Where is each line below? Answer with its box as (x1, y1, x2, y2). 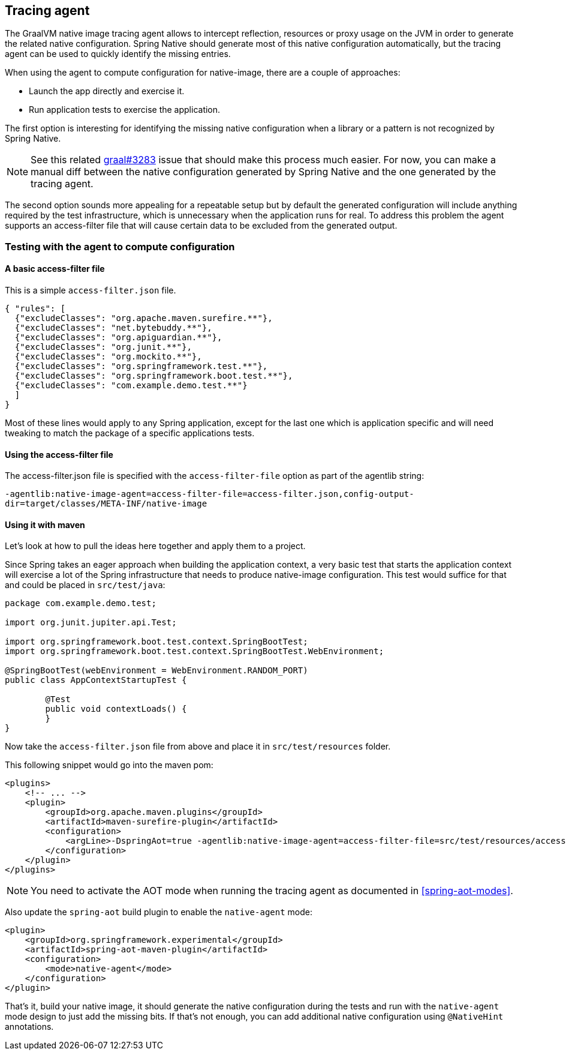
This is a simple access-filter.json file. (5, 285, 176, 296)
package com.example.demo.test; (5, 598, 156, 609)
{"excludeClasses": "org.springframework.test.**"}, (14, 361, 268, 371)
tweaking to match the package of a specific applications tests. (5, 428, 255, 439)
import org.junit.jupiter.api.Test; (5, 618, 177, 628)
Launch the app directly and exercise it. (29, 86, 185, 97)
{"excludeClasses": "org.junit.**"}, (14, 342, 192, 352)
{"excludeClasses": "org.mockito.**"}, (14, 352, 202, 362)
